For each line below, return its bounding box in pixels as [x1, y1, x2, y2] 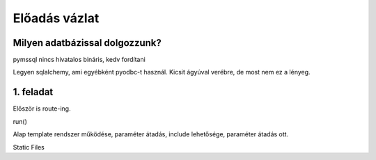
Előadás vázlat [13, 10, 100, 26]
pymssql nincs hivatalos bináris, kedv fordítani [13, 56, 146, 64]
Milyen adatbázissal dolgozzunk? [13, 37, 162, 49]
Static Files [13, 143, 45, 151]
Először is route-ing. [13, 104, 71, 113]
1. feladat [13, 86, 54, 98]
